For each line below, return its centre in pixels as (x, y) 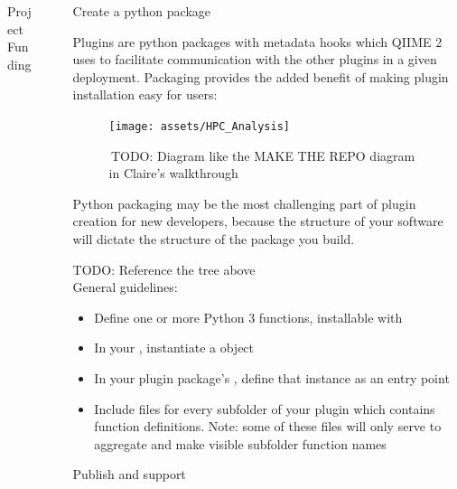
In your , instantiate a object (174, 348)
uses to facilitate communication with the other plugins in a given (255, 59)
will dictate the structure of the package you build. (214, 239)
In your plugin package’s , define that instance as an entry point (272, 377)
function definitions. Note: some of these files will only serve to (268, 426)
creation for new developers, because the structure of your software (258, 221)
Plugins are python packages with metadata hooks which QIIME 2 (257, 41)
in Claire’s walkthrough (173, 173)
